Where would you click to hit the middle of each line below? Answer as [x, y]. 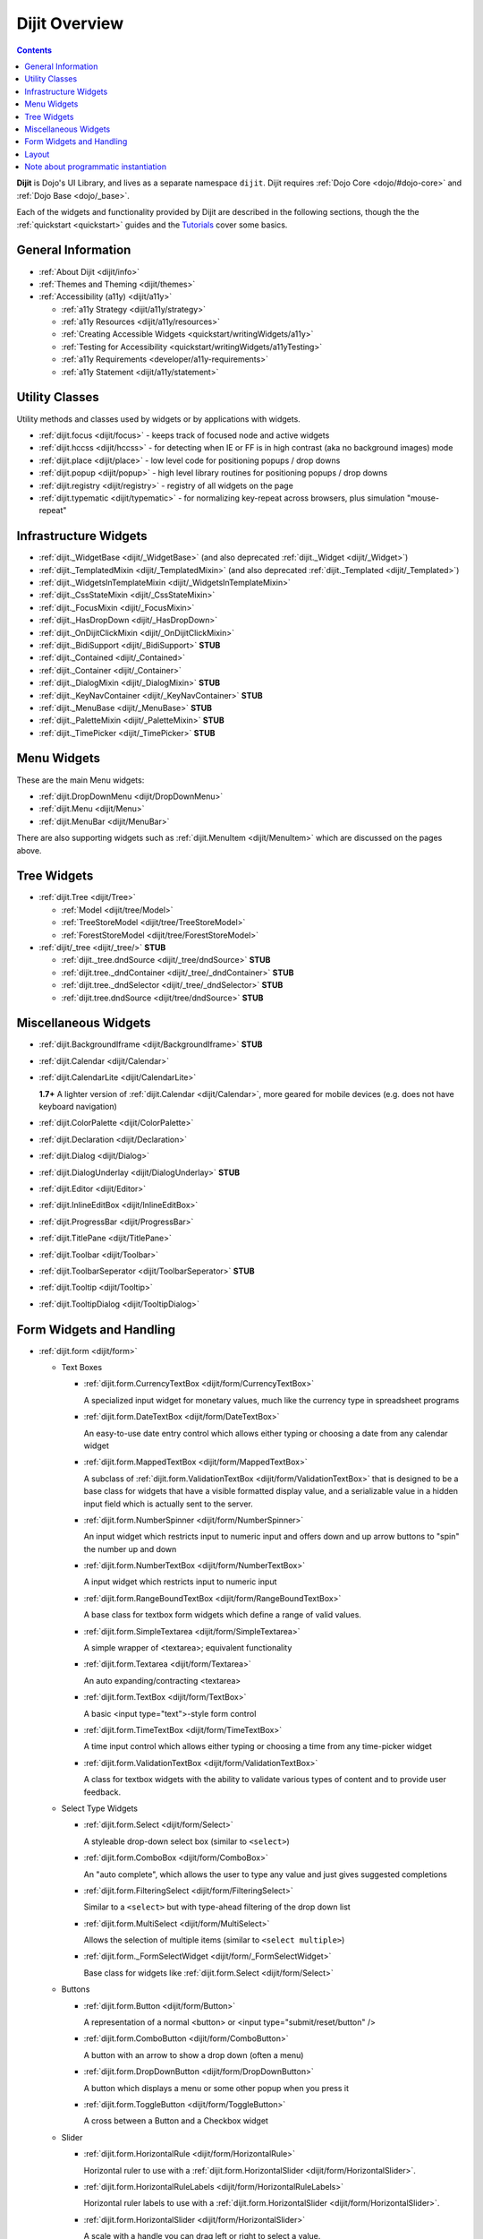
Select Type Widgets [100, 1808]
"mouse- [424, 498]
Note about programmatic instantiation [96, 167]
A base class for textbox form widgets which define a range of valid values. [223, 1615]
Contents [34, 50]
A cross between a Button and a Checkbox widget [176, 2121]
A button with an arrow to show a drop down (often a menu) [194, 2055]
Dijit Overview [70, 23]
